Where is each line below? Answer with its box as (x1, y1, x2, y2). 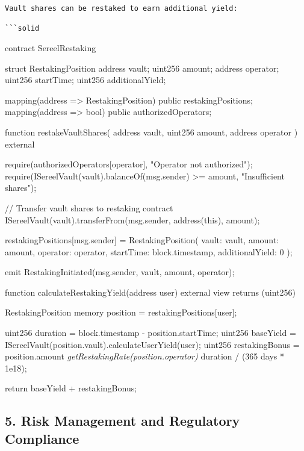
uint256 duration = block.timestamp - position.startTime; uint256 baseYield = (5, 326, 296, 339)
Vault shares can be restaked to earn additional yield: (5, 4, 238, 13)
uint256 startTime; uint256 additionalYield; (5, 73, 166, 86)
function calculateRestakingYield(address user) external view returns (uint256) (5, 285, 296, 298)
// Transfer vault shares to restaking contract (5, 201, 173, 214)
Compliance (5, 429, 79, 447)
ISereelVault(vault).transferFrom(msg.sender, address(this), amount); (5, 213, 260, 226)
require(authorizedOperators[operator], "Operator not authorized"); (5, 158, 253, 170)
